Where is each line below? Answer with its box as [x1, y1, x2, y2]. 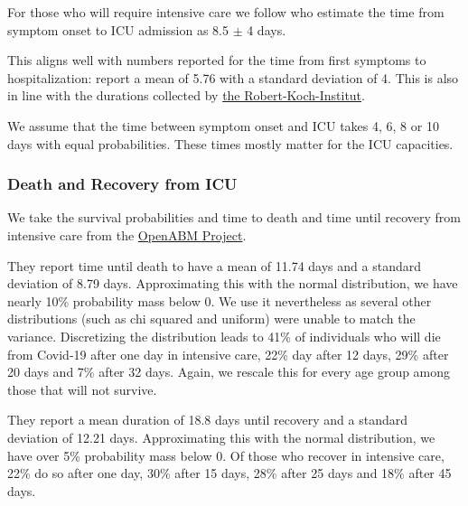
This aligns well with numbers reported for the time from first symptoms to [7, 51, 426, 70]
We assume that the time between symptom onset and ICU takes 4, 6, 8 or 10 [7, 116, 439, 135]
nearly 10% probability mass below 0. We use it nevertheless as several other [7, 291, 432, 310]
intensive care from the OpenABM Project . [7, 225, 247, 244]
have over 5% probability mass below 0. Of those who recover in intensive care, [7, 445, 445, 464]
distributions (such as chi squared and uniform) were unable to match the [7, 309, 416, 328]
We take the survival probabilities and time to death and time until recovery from [7, 208, 462, 227]
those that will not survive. [7, 379, 157, 398]
